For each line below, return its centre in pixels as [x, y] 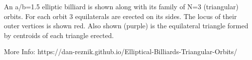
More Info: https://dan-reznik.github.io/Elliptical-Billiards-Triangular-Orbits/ [121, 51]
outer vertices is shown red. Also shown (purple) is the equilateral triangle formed [126, 26]
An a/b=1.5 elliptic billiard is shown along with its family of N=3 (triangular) [121, 6]
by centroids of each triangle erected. [59, 35]
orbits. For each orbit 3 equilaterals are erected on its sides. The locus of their [120, 16]
